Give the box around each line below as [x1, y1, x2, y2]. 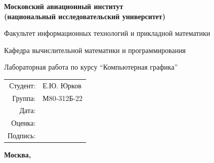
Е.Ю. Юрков [42, 80, 81, 90]
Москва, [4, 149, 31, 160]
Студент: [9, 80, 36, 90]
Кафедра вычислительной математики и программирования [4, 44, 186, 55]
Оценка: [11, 118, 36, 128]
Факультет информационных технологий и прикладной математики [4, 28, 210, 38]
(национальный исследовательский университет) [4, 11, 165, 21]
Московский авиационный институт [4, 1, 123, 11]
